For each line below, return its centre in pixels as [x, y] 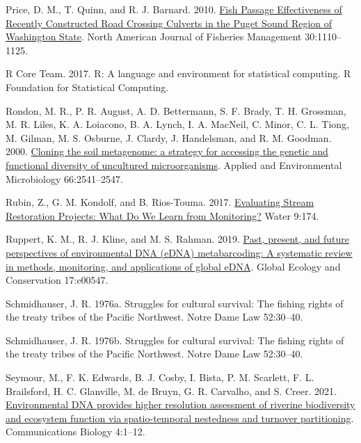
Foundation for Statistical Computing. [87, 87]
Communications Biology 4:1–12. [75, 432]
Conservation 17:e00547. [57, 280]
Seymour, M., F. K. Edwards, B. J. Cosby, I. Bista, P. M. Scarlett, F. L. [160, 377]
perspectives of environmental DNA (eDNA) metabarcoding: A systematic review [179, 252]
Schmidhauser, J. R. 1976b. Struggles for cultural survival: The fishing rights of [175, 340]
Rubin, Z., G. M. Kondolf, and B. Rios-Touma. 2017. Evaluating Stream [160, 202]
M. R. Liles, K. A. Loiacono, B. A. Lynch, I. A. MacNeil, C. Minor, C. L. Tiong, [178, 124]
